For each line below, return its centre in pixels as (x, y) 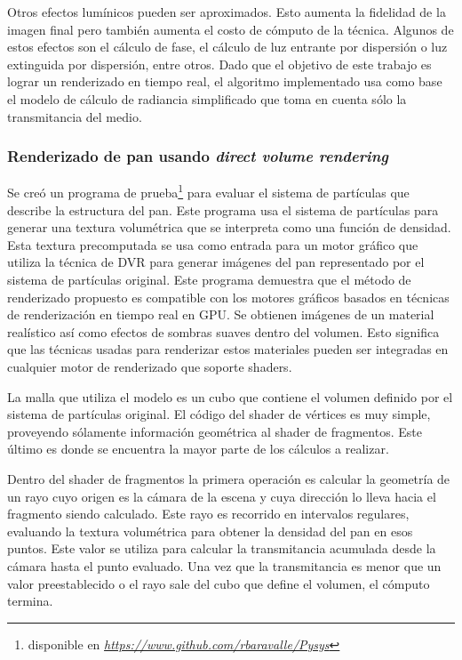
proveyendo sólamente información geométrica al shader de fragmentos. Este (215, 431)
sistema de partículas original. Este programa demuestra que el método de (209, 279)
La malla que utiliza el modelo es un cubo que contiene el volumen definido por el (230, 396)
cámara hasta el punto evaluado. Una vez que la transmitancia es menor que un (224, 565)
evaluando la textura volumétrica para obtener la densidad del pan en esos (210, 531)
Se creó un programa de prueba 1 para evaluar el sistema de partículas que (208, 191)
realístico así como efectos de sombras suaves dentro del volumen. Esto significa (223, 331)
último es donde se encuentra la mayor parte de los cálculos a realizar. (198, 449)
